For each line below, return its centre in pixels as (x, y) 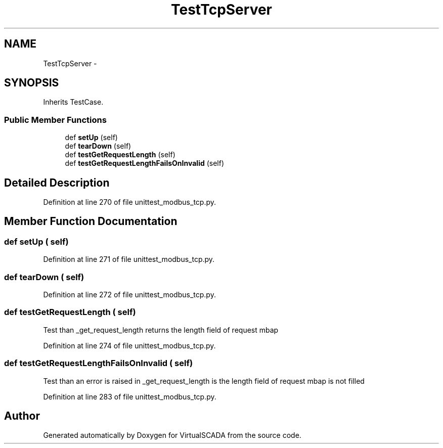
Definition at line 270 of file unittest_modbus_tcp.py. (130, 202)
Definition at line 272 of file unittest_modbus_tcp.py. (129, 295)
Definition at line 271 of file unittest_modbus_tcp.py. (129, 259)
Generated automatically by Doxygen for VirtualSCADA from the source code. (172, 435)
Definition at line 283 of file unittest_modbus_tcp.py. (130, 396)
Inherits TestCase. (73, 102)
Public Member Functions (55, 120)
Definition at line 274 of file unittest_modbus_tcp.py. (129, 345)
